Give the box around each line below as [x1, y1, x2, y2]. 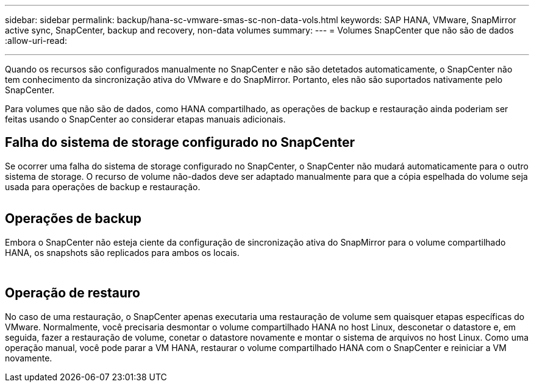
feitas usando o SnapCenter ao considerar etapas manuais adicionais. [5, 114, 286, 124]
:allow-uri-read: [5, 35, 68, 46]
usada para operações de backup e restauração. [5, 181, 201, 192]
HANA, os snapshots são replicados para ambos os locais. [5, 247, 240, 258]
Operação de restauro [5, 285, 140, 301]
